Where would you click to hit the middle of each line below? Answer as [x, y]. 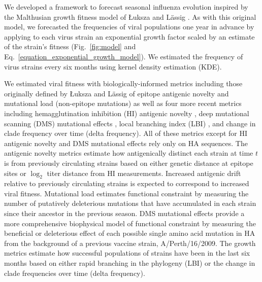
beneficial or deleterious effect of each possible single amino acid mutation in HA [130, 233]
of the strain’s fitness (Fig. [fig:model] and [70, 46]
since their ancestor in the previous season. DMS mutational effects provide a [124, 213]
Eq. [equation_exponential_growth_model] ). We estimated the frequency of [124, 56]
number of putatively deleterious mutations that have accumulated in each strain [130, 203]
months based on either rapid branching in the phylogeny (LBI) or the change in [130, 263]
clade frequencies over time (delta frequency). [75, 273]
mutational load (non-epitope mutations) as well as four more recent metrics [123, 103]
